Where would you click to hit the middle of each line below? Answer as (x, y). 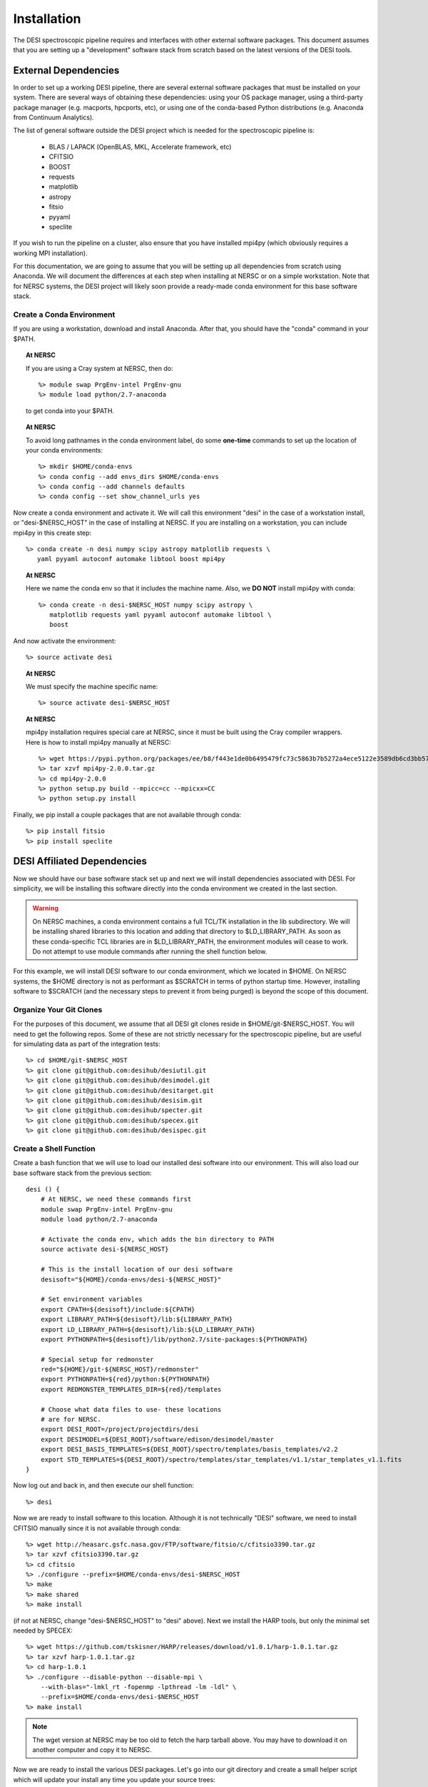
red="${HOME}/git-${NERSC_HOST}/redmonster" (119, 1370)
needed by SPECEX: (43, 1630)
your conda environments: (65, 450)
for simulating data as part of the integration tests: (87, 1044)
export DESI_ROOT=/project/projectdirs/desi (119, 1429)
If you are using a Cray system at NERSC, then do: (100, 368)
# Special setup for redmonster (97, 1359)
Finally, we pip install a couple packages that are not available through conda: (127, 814)
